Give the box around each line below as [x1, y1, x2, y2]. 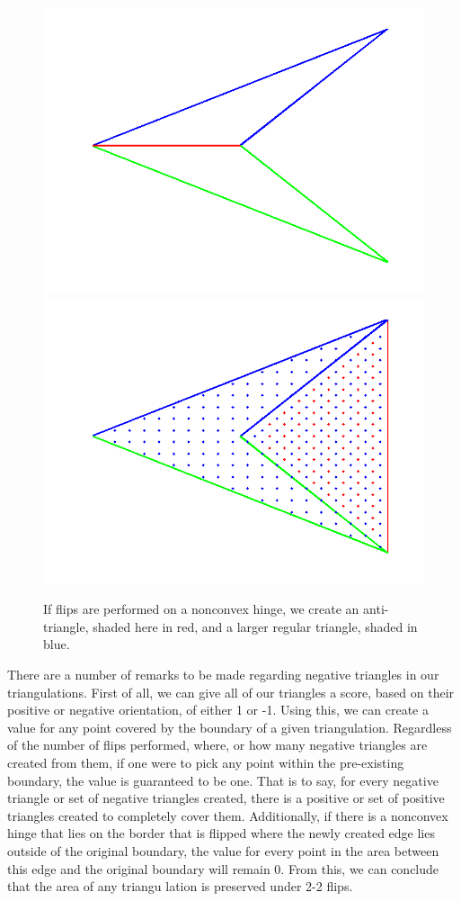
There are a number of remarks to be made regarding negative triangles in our [7, 664, 439, 683]
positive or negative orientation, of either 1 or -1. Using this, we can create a [7, 700, 429, 719]
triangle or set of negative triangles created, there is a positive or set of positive [7, 788, 445, 807]
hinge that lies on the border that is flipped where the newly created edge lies [7, 824, 435, 842]
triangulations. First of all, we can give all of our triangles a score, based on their [7, 682, 455, 701]
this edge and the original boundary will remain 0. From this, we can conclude [7, 859, 439, 878]
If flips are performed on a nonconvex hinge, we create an [43, 599, 359, 618]
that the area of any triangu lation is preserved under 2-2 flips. [7, 877, 353, 896]
